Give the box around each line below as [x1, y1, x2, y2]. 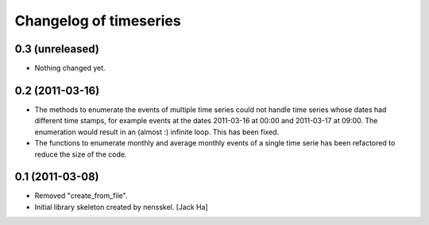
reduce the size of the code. [34, 149, 127, 159]
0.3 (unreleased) [14, 42, 99, 56]
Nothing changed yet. [34, 64, 106, 73]
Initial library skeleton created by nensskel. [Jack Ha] [34, 202, 208, 211]
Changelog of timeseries [14, 12, 182, 29]
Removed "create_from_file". [34, 191, 128, 200]
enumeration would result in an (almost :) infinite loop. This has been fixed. [34, 127, 280, 137]
